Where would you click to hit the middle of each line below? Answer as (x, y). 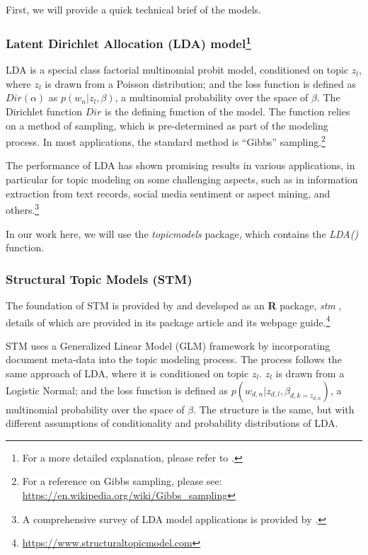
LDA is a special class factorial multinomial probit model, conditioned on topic (177, 70)
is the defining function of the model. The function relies (228, 111)
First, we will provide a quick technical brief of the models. (133, 9)
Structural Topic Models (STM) (99, 279)
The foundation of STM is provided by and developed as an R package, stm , (174, 305)
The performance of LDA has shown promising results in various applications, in (180, 165)
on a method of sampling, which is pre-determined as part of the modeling (167, 125)
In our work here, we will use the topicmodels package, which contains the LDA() (182, 233)
